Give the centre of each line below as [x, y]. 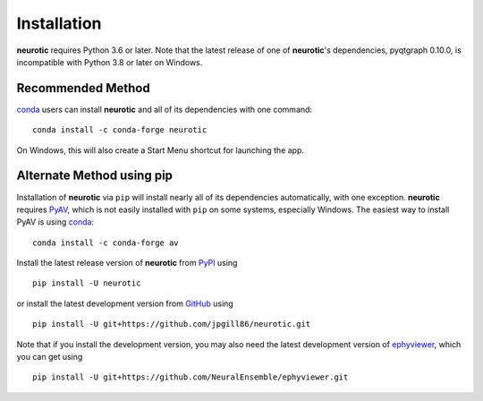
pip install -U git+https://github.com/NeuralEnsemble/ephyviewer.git [191, 377]
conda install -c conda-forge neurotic [120, 130]
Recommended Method [84, 88]
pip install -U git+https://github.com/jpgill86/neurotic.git [172, 324]
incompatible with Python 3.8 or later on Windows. [110, 62]
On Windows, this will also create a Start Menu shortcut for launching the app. [160, 150]
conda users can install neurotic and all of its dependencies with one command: [165, 109]
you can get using [50, 357]
